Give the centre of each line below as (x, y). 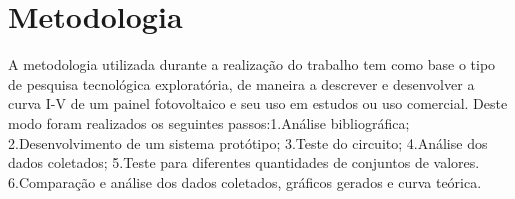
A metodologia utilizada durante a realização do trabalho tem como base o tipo (252, 64)
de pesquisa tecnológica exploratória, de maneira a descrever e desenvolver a (241, 83)
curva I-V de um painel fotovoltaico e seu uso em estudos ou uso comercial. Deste (258, 103)
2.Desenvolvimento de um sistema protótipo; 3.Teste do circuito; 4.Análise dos (248, 142)
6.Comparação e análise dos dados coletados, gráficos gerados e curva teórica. (245, 181)
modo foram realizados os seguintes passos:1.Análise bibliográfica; (209, 122)
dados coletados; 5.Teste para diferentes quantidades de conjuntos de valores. (244, 162)
